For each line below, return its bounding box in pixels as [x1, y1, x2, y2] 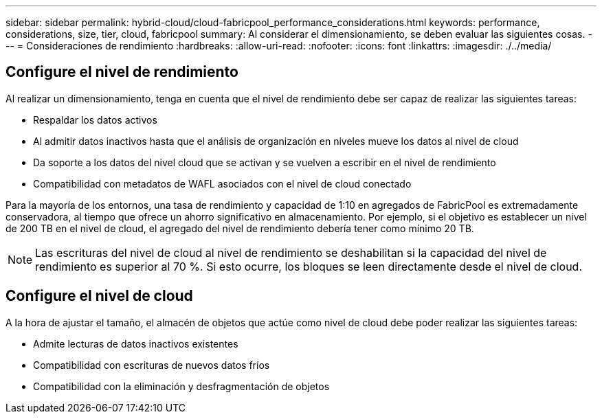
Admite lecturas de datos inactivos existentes [33, 337, 238, 350]
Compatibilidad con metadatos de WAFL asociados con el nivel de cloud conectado [33, 177, 412, 190]
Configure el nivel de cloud [5, 287, 193, 305]
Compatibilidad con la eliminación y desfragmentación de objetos [33, 380, 330, 392]
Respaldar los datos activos [33, 113, 157, 126]
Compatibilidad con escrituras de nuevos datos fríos [33, 359, 270, 371]
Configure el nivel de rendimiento [5, 63, 238, 81]
